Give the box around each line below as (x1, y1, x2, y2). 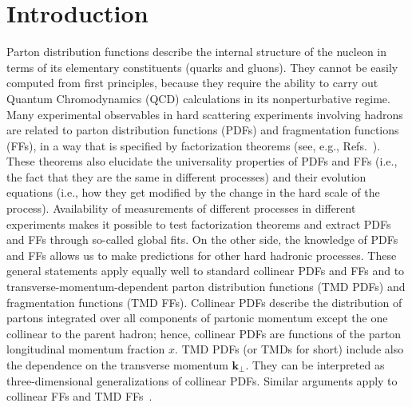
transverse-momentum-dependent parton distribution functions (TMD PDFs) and (6, 278, 406, 295)
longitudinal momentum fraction (6, 341, 165, 357)
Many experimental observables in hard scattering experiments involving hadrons (6, 106, 403, 122)
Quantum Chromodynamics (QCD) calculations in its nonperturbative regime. (6, 90, 390, 106)
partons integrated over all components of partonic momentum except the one (6, 309, 388, 326)
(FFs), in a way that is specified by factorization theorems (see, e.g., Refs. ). (6, 137, 381, 154)
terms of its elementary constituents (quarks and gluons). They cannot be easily (6, 58, 398, 75)
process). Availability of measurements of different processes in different (6, 200, 356, 217)
